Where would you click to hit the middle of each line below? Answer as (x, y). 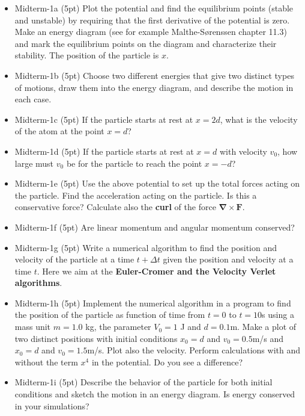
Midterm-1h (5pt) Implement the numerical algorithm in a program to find (153, 303)
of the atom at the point (59, 131)
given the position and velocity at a (228, 259)
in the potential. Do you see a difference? (167, 362)
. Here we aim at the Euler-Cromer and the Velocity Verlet (156, 271)
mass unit (33, 327)
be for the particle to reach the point (134, 163)
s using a (278, 315)
